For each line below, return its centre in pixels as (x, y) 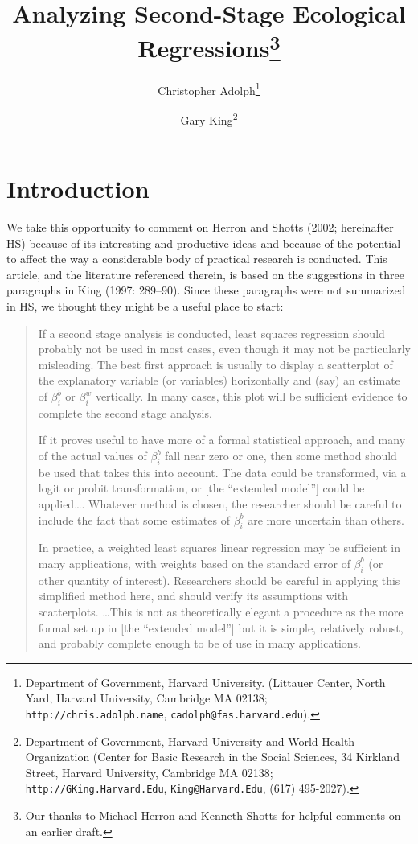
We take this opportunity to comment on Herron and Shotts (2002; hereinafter (200, 227)
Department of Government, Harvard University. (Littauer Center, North (205, 682)
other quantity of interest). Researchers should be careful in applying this (219, 580)
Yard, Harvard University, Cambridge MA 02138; (146, 698)
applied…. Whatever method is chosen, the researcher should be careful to (220, 503)
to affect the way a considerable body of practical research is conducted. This (197, 259)
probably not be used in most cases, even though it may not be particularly (225, 349)
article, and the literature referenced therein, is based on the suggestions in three (205, 274)
